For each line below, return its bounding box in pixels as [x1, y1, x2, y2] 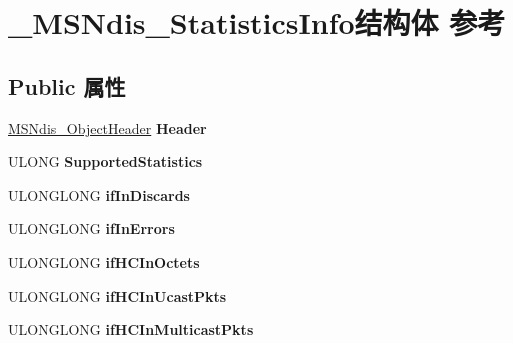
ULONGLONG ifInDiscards [8, 184, 190, 205]
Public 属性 [8, 70, 126, 101]
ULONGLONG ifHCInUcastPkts [8, 285, 227, 306]
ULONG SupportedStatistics [8, 151, 203, 172]
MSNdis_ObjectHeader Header [8, 117, 207, 138]
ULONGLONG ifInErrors [8, 218, 175, 239]
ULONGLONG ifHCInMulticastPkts [8, 319, 254, 340]
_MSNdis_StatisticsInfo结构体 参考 [8, 2, 506, 43]
